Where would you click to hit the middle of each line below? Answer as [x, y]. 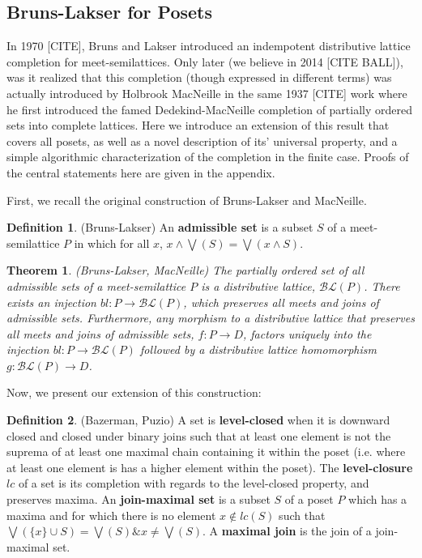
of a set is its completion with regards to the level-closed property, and [194, 483]
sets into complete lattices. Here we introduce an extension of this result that [198, 125]
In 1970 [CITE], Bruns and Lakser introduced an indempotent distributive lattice [209, 46]
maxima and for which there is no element [111, 515]
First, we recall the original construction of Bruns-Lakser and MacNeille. [187, 200]
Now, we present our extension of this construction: [134, 392]
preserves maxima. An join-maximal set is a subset [139, 499]
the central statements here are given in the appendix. [141, 172]
